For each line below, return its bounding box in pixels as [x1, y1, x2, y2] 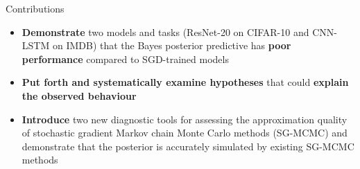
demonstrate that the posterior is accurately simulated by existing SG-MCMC [22, 139, 354, 153]
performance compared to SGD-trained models [22, 51, 229, 66]
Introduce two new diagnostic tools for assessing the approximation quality [22, 112, 348, 126]
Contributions [6, 1, 65, 15]
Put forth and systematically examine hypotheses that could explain [22, 75, 349, 89]
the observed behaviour [22, 88, 137, 103]
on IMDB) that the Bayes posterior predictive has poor [52, 38, 291, 53]
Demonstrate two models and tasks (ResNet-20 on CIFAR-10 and [22, 24, 309, 39]
